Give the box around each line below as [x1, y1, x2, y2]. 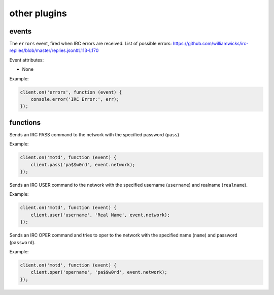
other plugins [9, 8, 67, 19]
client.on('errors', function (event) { [20, 89, 122, 95]
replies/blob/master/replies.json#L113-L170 [9, 47, 99, 53]
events [9, 27, 32, 36]
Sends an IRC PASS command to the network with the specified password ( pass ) [9, 131, 180, 137]
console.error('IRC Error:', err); [30, 97, 119, 102]
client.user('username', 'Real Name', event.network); [30, 212, 170, 218]
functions [9, 118, 41, 127]
